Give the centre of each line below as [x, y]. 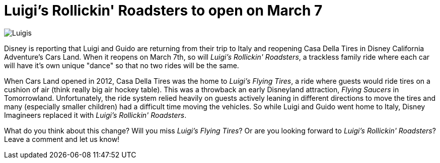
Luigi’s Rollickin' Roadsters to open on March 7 [163, 11]
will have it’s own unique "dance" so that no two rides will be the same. [122, 65]
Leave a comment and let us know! [62, 139]
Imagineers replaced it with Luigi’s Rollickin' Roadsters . [95, 115]
